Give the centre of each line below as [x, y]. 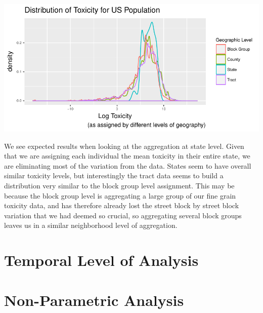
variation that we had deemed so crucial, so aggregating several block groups [123, 215]
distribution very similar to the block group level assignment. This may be [119, 185]
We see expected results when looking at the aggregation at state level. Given [124, 146]
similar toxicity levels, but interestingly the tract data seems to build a [114, 175]
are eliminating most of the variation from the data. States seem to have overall [128, 165]
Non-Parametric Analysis [94, 300]
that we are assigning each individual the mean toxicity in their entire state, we [127, 156]
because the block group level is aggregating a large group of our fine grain [120, 195]
